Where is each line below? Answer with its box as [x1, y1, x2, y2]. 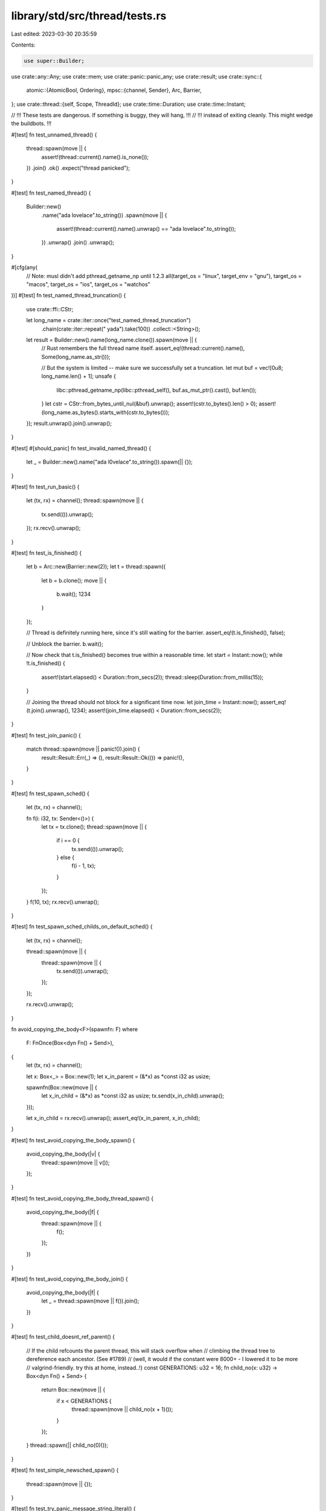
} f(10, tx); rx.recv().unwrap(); [26, 898, 100, 905]
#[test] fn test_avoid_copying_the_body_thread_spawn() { [11, 1194, 154, 1202]
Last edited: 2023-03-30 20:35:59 [11, 30, 97, 37]
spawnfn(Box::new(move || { [26, 1084, 98, 1091]
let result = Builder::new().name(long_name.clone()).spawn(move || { [26, 336, 197, 343]
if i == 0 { [56, 837, 80, 844]
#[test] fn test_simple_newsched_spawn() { [11, 1466, 119, 1474]
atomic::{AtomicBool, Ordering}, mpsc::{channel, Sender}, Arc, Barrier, [26, 86, 202, 94]
